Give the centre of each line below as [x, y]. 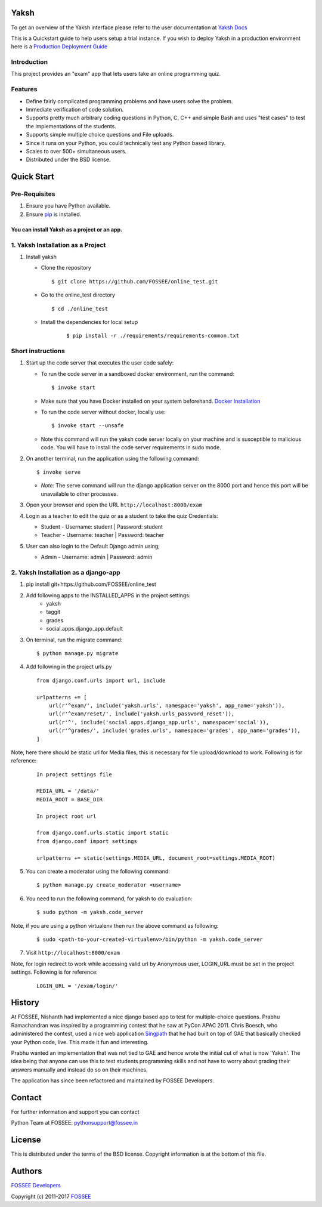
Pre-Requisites [33, 194]
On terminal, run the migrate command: [74, 640]
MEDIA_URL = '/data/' [68, 791]
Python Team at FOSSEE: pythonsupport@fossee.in [75, 1123]
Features [24, 89]
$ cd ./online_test [80, 308]
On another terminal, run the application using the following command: [113, 458]
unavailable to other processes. [80, 494]
